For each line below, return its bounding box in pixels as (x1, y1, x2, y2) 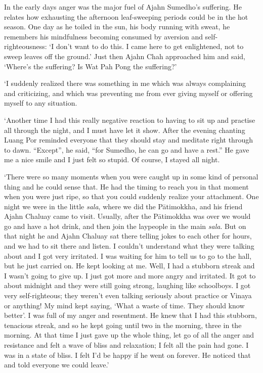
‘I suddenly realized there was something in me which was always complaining (4, 78, 246, 88)
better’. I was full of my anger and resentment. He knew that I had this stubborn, (4, 310, 257, 320)
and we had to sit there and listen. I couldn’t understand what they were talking (4, 241, 254, 251)
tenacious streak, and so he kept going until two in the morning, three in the (4, 319, 242, 330)
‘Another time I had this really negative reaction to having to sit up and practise (4, 114, 255, 125)
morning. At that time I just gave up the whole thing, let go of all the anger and (4, 330, 254, 340)
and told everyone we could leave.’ (4, 359, 109, 370)
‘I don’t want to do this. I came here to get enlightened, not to (49, 41, 244, 52)
